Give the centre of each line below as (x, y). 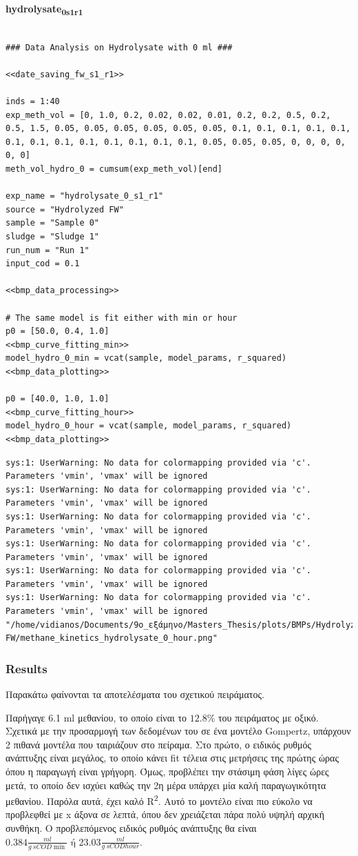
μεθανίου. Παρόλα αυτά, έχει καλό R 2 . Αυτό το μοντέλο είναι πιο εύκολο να (159, 800)
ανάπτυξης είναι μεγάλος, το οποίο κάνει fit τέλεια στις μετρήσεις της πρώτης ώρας (172, 758)
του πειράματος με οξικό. (268, 717)
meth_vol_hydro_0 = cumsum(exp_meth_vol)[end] (114, 169)
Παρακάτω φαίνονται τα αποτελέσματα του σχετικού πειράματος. (135, 694)
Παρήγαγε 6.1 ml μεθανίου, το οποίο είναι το (96, 717)
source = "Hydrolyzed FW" (65, 209)
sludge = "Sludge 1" (53, 237)
